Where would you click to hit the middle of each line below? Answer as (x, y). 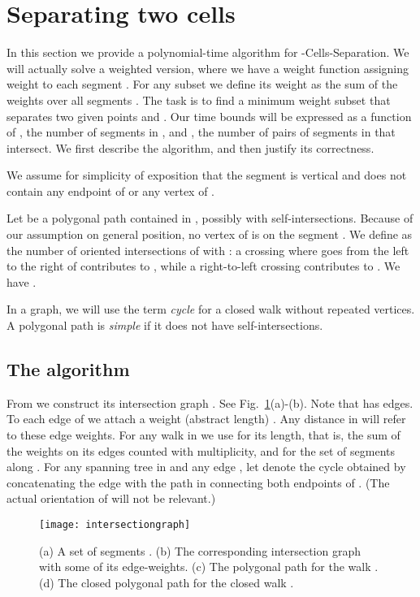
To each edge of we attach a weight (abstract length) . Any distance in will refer (206, 419)
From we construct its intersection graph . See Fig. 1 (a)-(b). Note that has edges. (210, 402)
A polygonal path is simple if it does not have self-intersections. (165, 325)
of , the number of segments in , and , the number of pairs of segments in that (201, 132)
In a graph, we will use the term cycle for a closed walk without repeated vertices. (211, 309)
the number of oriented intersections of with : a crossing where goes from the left (208, 250)
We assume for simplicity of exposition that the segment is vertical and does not (207, 175)
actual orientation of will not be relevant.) (111, 498)
